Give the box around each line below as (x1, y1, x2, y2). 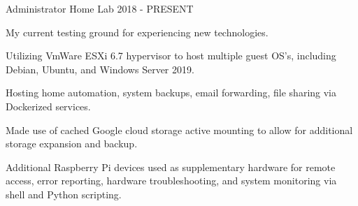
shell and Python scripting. (6, 186, 122, 201)
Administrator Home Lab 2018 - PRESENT (6, 1, 194, 15)
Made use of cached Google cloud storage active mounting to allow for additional (6, 122, 353, 137)
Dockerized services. (6, 98, 91, 113)
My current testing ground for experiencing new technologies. (6, 24, 268, 39)
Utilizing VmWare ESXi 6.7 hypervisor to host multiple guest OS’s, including (6, 48, 336, 63)
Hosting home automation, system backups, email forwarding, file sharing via (6, 85, 337, 100)
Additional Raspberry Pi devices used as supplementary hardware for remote (6, 159, 336, 174)
